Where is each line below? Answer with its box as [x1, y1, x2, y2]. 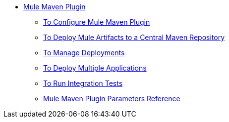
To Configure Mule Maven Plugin [43, 18, 150, 26]
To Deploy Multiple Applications [43, 64, 147, 72]
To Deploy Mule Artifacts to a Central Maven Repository [43, 33, 225, 41]
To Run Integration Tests [43, 79, 123, 87]
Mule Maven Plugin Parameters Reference [43, 94, 180, 103]
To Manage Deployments [43, 48, 125, 57]
